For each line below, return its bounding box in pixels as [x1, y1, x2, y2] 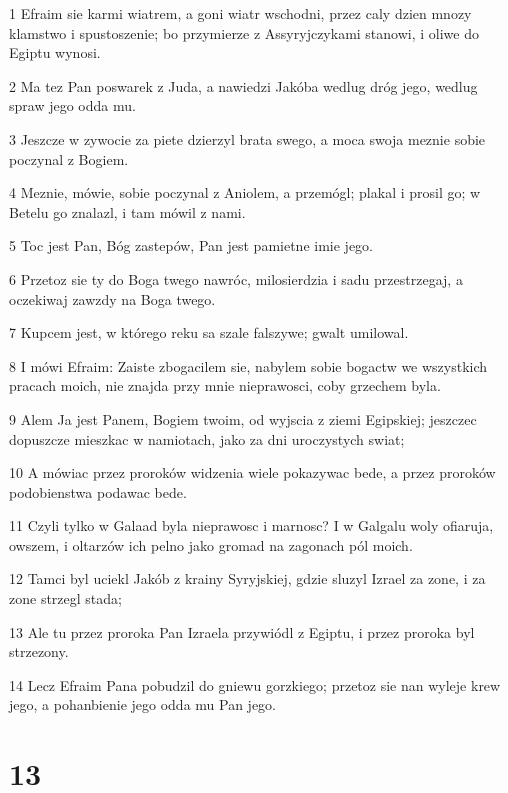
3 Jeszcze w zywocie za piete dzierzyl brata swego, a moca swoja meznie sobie [9, 128, 486, 149]
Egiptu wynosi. [9, 42, 101, 63]
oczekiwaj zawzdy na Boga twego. [9, 288, 216, 309]
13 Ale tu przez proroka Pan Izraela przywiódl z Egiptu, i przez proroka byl [9, 621, 475, 642]
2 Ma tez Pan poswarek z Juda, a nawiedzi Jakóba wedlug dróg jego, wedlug [9, 75, 478, 96]
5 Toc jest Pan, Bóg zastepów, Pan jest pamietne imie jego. [9, 235, 373, 256]
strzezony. [9, 641, 69, 662]
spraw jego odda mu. [9, 95, 136, 116]
